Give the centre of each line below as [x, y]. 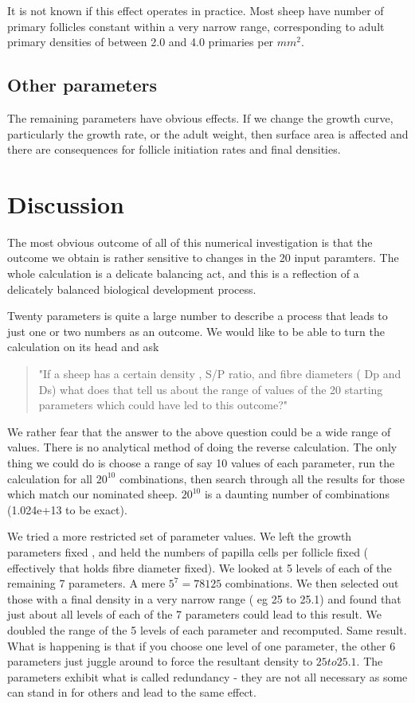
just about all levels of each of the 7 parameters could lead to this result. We [194, 614]
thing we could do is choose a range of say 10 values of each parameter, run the [201, 463]
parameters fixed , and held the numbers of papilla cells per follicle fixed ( [188, 551]
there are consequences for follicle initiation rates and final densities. [174, 149]
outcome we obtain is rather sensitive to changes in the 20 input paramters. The [203, 258]
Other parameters [82, 85]
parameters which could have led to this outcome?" [163, 405]
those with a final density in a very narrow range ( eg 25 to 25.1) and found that [204, 598]
